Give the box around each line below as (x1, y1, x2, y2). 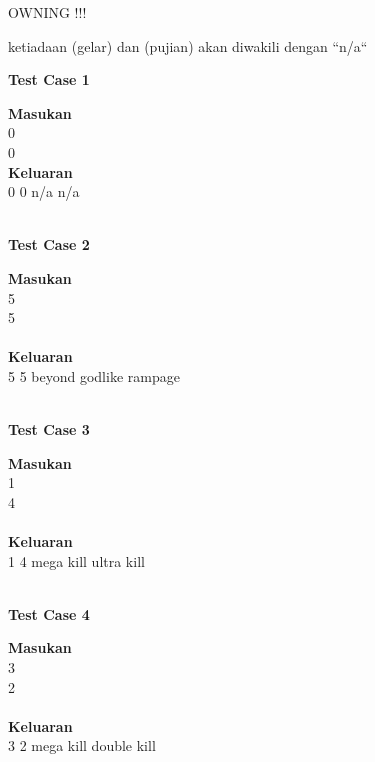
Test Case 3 (8, 419, 90, 440)
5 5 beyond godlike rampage (8, 365, 180, 386)
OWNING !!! (8, 2, 87, 22)
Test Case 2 (8, 234, 90, 255)
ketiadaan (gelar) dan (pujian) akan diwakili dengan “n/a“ (8, 35, 368, 56)
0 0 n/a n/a (8, 181, 80, 202)
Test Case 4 (8, 603, 90, 624)
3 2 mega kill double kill (8, 735, 156, 756)
